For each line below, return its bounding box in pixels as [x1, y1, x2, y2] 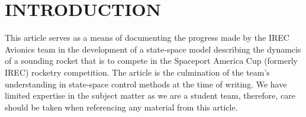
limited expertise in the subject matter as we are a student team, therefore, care [5, 89, 295, 102]
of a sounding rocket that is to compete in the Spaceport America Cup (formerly [5, 54, 298, 67]
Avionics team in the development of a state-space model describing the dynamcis [5, 43, 301, 55]
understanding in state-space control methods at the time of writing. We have [5, 77, 287, 90]
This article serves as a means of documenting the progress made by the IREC [5, 31, 289, 44]
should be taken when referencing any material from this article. [5, 100, 238, 113]
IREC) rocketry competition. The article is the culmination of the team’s [5, 66, 270, 78]
